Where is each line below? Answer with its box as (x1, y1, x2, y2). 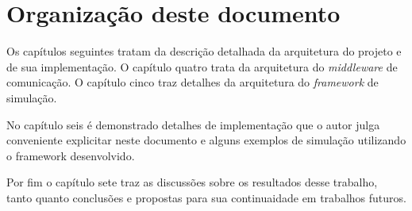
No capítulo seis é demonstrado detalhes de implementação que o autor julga (6, 116, 380, 132)
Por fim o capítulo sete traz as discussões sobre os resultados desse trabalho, (6, 174, 378, 190)
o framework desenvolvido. (6, 147, 135, 163)
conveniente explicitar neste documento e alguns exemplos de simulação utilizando (6, 132, 406, 148)
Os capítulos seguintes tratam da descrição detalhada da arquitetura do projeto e (6, 43, 402, 59)
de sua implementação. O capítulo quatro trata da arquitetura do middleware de (6, 58, 398, 75)
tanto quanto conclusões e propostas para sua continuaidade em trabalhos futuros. (6, 189, 406, 205)
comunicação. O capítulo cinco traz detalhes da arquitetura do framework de (6, 74, 379, 90)
